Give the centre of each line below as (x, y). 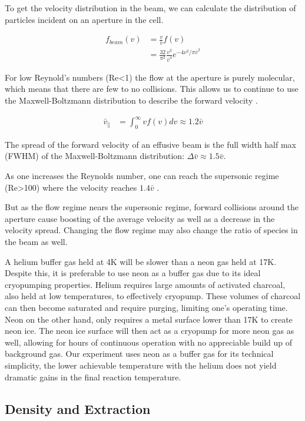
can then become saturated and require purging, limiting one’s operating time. (146, 307)
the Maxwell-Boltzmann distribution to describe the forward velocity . (131, 100)
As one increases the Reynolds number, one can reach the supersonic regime (142, 176)
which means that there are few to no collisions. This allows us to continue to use (152, 89)
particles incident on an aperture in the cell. (84, 19)
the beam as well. (36, 242)
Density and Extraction (78, 408)
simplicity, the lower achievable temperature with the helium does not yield (141, 365)
